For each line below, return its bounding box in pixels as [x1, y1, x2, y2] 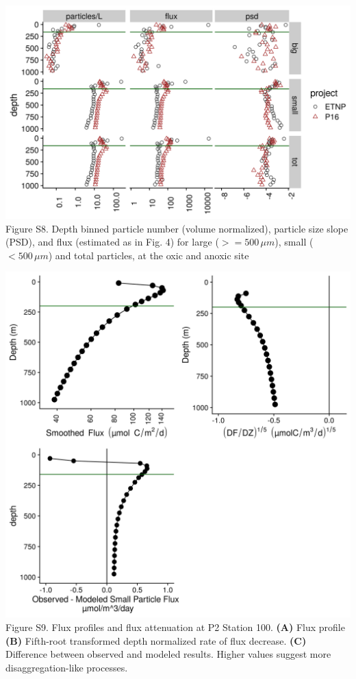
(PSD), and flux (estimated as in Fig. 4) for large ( [5, 235, 219, 249]
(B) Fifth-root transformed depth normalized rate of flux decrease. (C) [5, 633, 307, 647]
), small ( [275, 235, 314, 249]
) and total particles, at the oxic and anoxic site [48, 248, 249, 262]
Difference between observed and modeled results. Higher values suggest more [5, 647, 331, 661]
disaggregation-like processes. [5, 660, 128, 674]
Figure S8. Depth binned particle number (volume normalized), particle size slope [5, 221, 348, 235]
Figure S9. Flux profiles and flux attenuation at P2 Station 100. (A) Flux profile [5, 620, 345, 634]
